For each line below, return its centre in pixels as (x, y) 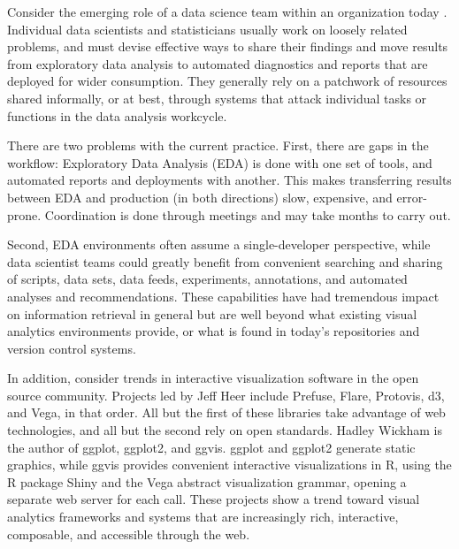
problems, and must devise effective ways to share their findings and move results (228, 46)
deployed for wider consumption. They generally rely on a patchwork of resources (227, 81)
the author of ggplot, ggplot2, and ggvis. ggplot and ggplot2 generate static (211, 447)
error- (412, 197)
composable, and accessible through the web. (129, 534)
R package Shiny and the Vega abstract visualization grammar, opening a (207, 481)
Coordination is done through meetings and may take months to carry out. (248, 214)
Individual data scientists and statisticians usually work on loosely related (207, 29)
